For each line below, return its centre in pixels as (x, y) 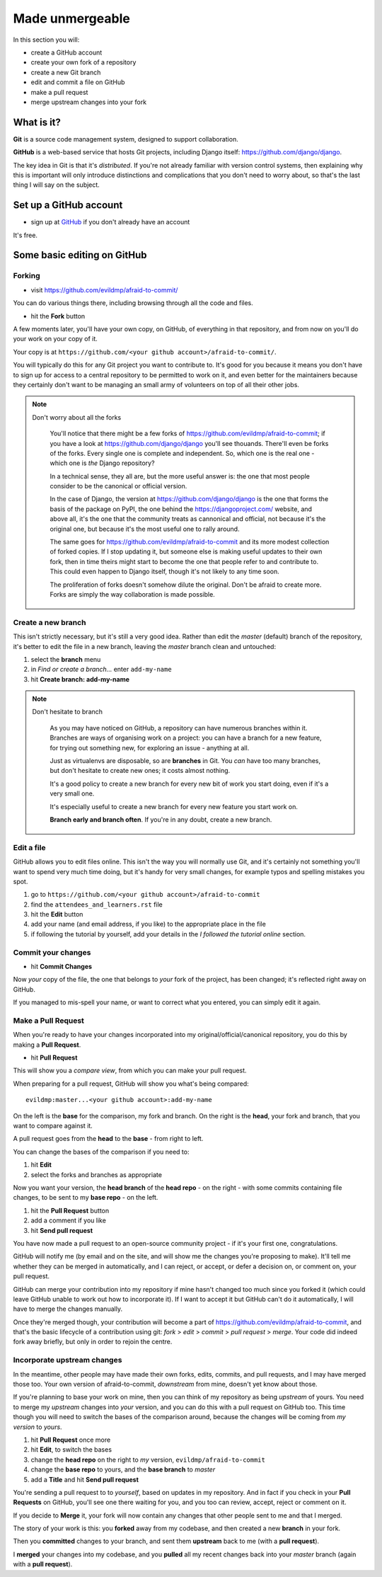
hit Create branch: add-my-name (80, 679)
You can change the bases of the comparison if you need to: (101, 1152)
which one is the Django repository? (102, 463)
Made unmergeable (71, 18)
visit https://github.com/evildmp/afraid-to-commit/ (104, 289)
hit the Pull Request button (70, 1210)
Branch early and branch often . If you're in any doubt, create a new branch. (161, 819)
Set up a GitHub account (68, 205)
